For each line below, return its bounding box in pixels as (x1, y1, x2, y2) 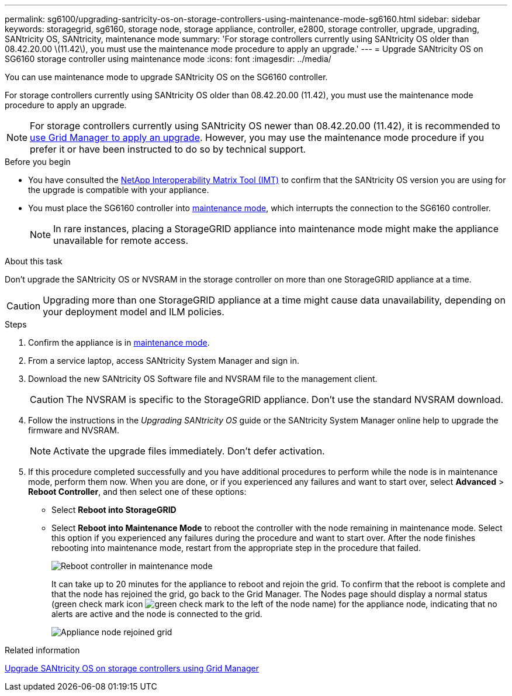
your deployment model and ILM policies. (43, 306, 224, 318)
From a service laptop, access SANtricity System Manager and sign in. (28, 356, 300, 366)
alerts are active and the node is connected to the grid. (51, 609, 262, 619)
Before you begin (5, 157, 71, 167)
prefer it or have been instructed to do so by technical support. (30, 143, 306, 155)
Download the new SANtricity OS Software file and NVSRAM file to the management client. (28, 374, 378, 384)
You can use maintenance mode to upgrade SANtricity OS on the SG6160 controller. (5, 72, 328, 82)
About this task (5, 256, 63, 266)
